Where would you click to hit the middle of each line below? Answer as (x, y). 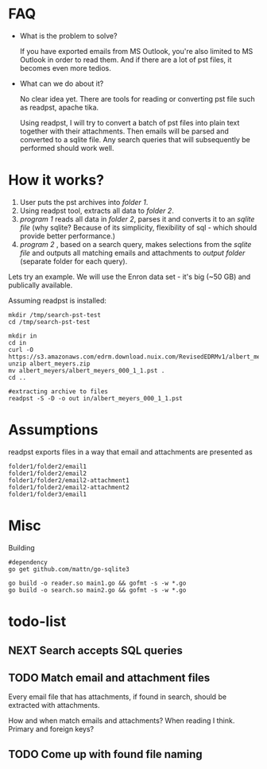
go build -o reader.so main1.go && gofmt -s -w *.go (97, 583)
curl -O (21, 350)
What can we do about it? (62, 83)
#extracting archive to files (58, 391)
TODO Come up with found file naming (105, 754)
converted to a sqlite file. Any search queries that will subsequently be (135, 139)
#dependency (28, 562)
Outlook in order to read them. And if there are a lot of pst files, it (126, 60)
